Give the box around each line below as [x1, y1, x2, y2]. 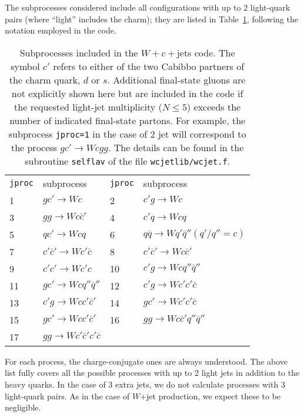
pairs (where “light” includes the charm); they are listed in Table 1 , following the [5, 12, 298, 25]
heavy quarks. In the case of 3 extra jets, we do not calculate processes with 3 [5, 378, 285, 390]
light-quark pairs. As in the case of [5, 389, 130, 402]
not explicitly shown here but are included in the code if [11, 86, 243, 100]
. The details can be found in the [108, 140, 244, 154]
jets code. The [176, 45, 235, 59]
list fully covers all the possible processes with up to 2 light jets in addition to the [5, 366, 300, 379]
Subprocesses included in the [19, 45, 138, 59]
